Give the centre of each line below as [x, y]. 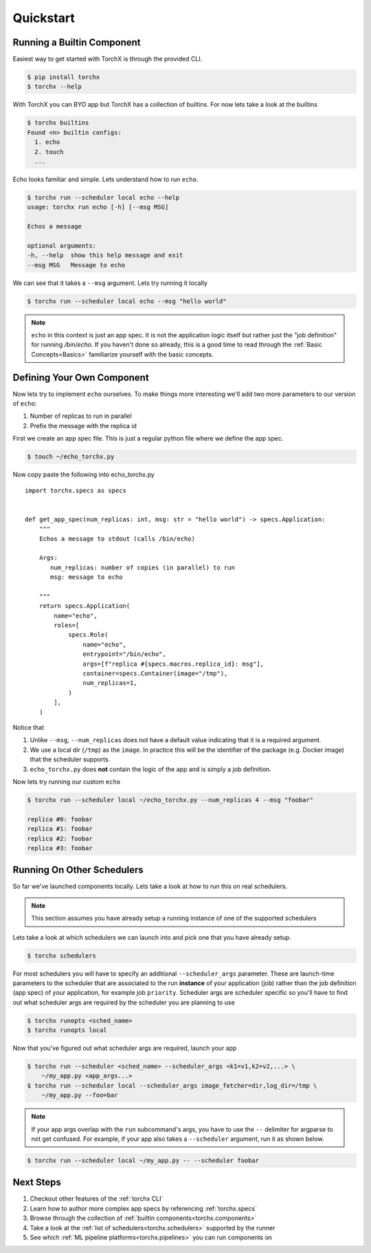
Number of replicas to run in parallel [81, 416]
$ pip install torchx [64, 77]
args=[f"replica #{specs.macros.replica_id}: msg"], [173, 664]
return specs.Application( [85, 606]
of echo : [25, 403]
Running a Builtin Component [77, 42]
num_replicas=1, [110, 683]
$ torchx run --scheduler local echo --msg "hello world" [127, 301]
